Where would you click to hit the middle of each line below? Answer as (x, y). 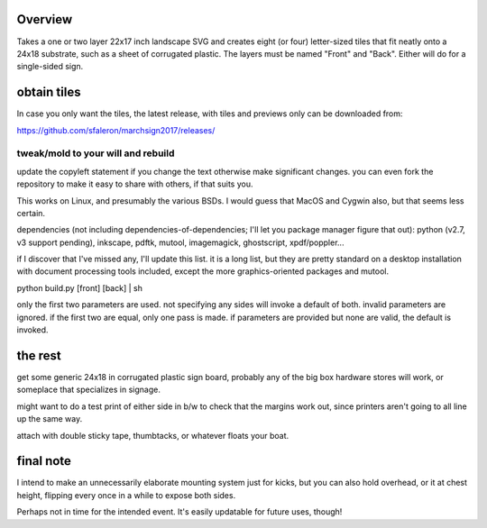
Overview (45, 19)
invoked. (32, 330)
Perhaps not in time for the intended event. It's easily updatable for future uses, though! (179, 512)
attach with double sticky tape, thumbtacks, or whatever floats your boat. (152, 435)
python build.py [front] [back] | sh (80, 287)
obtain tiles (49, 92)
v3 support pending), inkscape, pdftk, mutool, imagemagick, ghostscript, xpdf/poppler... (180, 242)
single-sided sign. (50, 67)
